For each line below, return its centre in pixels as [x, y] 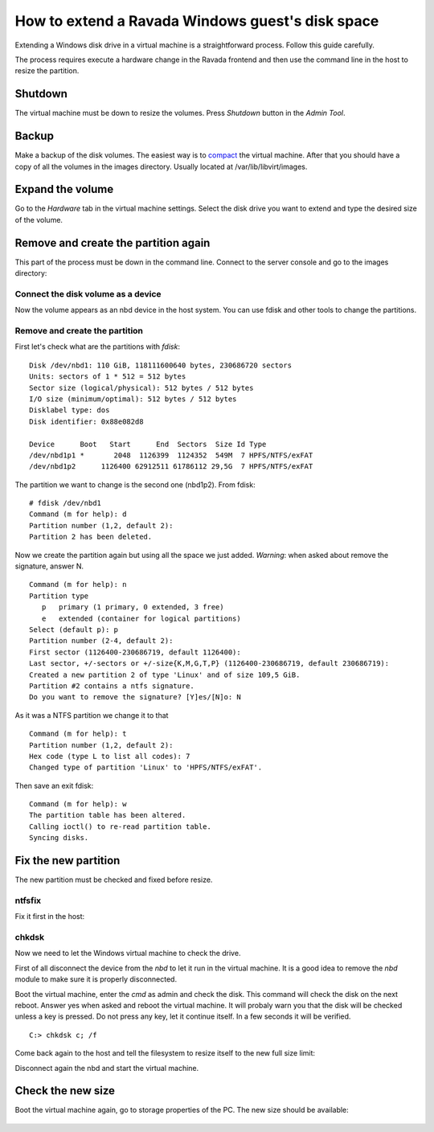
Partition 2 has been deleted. [91, 537]
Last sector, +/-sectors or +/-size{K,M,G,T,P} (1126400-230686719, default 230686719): [209, 664]
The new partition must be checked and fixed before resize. [114, 880]
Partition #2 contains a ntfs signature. [112, 686]
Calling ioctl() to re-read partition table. [121, 826]
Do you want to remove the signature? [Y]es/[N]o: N [135, 697]
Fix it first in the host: [50, 917]
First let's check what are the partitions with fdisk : [98, 347]
